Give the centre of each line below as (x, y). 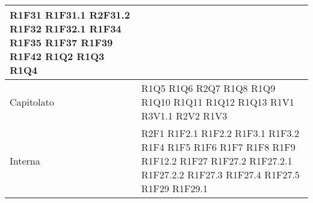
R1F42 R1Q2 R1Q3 (57, 56)
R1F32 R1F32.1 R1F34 (66, 29)
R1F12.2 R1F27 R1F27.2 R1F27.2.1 (217, 161)
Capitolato (32, 102)
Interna (25, 161)
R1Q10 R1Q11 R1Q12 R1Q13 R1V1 (218, 102)
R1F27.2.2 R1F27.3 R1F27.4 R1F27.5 (220, 174)
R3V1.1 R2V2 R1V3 (184, 116)
